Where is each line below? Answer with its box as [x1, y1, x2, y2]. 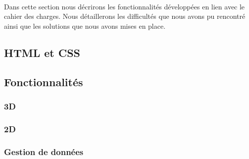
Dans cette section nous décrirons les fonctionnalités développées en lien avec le [4, 1, 245, 11]
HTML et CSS [4, 45, 80, 60]
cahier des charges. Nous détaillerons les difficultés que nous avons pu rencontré [4, 11, 246, 21]
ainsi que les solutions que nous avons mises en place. [4, 20, 166, 31]
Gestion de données [4, 145, 84, 158]
